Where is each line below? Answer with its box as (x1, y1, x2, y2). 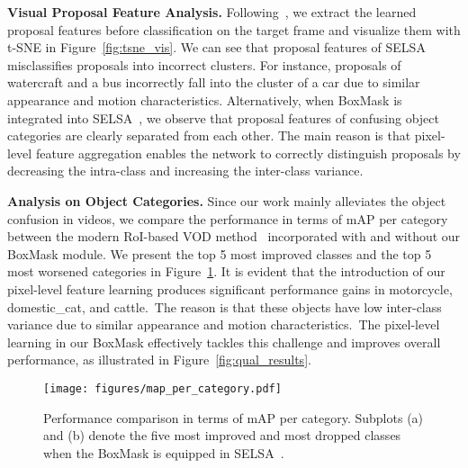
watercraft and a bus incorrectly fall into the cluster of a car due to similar (7, 73, 420, 92)
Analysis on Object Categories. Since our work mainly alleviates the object (7, 191, 446, 210)
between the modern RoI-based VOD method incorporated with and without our (7, 227, 461, 246)
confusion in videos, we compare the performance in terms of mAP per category (7, 209, 448, 228)
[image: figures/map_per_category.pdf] (43, 382, 282, 395)
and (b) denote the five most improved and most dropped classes (43, 426, 401, 445)
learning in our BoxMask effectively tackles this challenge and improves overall (7, 332, 441, 351)
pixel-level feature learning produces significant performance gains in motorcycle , (7, 279, 453, 298)
